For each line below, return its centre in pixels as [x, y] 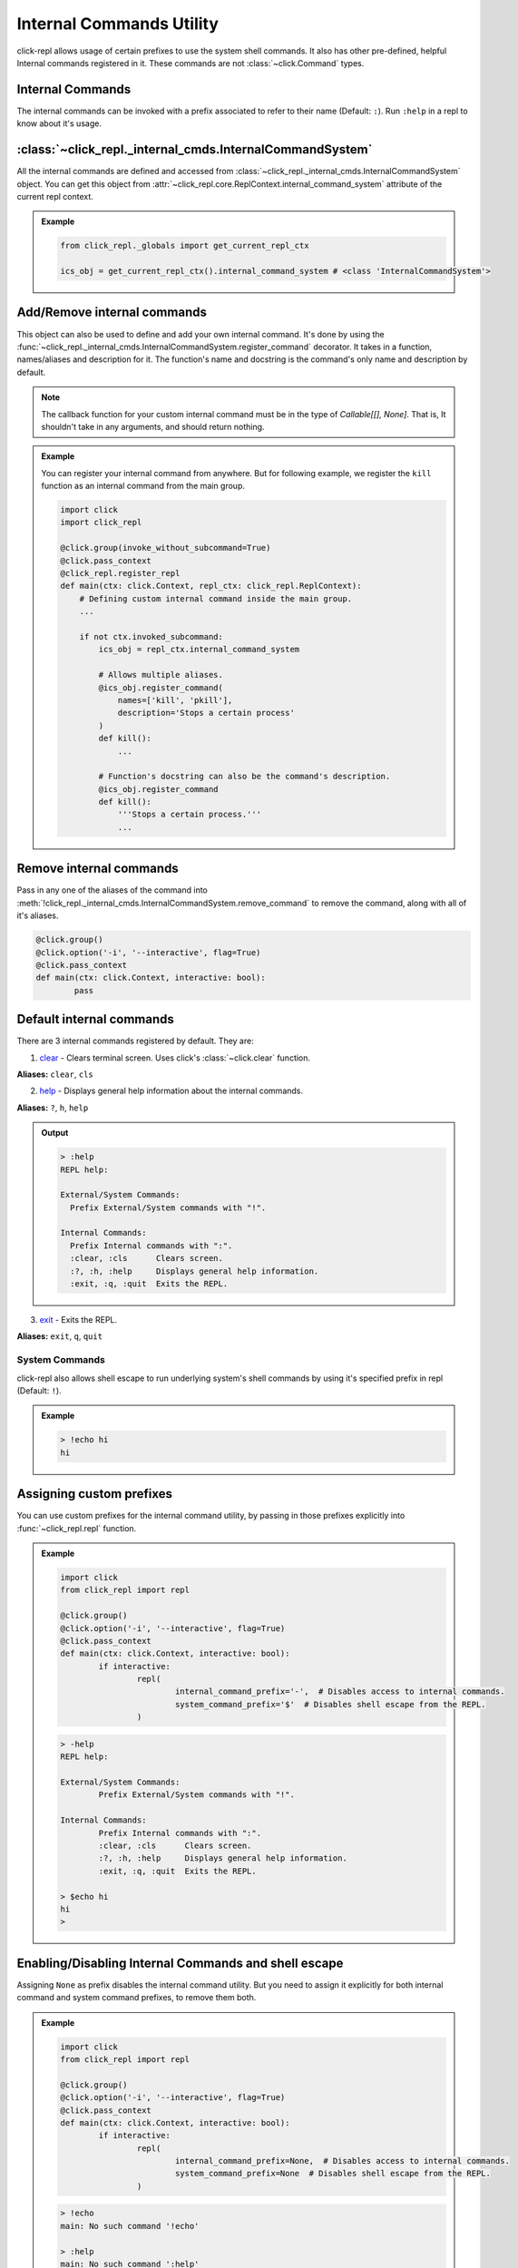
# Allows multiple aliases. [161, 675]
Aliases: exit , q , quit [60, 1336]
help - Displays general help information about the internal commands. [171, 1091]
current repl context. [55, 196]
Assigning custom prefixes [94, 1494]
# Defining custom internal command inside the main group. [216, 598]
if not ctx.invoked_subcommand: [151, 636]
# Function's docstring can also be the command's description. [244, 777]
